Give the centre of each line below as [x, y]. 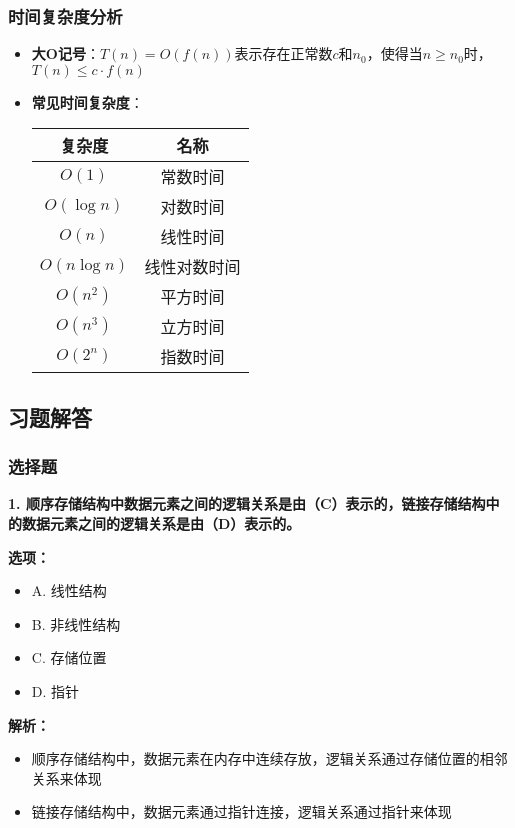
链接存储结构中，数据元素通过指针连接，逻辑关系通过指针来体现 [241, 811]
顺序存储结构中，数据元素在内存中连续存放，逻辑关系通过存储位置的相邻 [269, 758]
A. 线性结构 [69, 590]
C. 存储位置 [69, 657]
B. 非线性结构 [76, 623]
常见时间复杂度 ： [87, 101]
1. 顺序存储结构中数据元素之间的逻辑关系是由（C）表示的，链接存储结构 [247, 503]
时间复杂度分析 [65, 15]
